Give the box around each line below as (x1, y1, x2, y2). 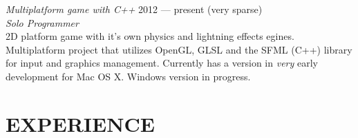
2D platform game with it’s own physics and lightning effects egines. (6, 29, 294, 43)
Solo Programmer (6, 15, 79, 30)
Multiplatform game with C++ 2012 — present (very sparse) (6, 2, 263, 16)
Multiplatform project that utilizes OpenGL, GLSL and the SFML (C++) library (6, 42, 352, 56)
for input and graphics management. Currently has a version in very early (6, 56, 318, 70)
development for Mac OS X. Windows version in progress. (6, 69, 251, 83)
